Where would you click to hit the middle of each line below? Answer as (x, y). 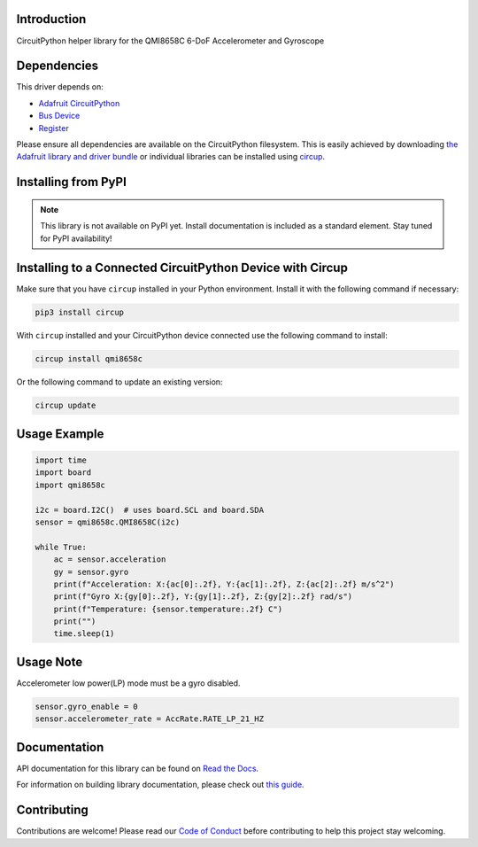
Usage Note (50, 661)
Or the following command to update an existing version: (119, 382)
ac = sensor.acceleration (110, 559)
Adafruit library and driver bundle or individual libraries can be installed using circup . (171, 157)
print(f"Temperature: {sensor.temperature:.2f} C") (168, 609)
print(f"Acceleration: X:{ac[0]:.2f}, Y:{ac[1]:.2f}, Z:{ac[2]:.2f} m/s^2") (224, 584)
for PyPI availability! (76, 238)
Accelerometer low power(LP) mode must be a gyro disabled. (128, 683)
